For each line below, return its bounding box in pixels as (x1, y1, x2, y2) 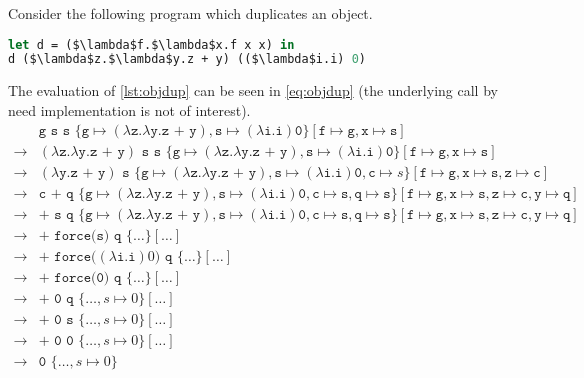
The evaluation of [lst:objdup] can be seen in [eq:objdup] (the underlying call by (8, 80, 498, 101)
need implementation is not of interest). (8, 99, 251, 120)
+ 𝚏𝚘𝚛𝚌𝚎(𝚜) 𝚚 (38, 228, 122, 243)
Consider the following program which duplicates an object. (8, 3, 373, 23)
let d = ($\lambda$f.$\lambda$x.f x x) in (8, 37, 295, 52)
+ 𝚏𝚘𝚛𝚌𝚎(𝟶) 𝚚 (38, 270, 122, 285)
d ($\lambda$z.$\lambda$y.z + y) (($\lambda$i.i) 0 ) (8, 52, 366, 67)
